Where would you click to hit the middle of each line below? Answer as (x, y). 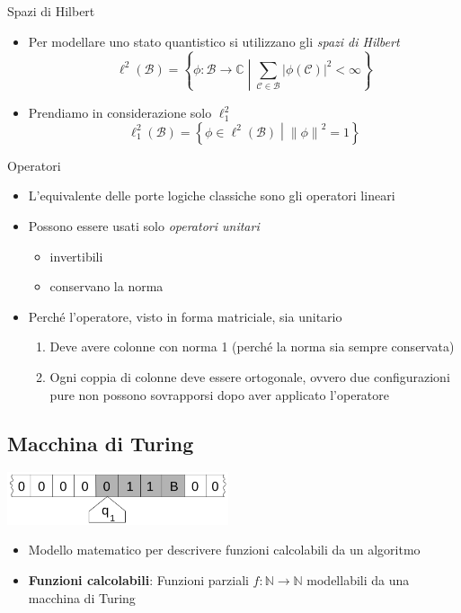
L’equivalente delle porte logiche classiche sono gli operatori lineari (212, 195)
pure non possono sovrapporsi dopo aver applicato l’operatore (220, 394)
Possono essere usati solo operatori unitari (144, 225)
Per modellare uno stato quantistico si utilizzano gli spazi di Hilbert (214, 41)
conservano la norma (106, 286)
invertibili (76, 256)
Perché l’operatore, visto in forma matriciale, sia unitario (185, 316)
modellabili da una (358, 579)
